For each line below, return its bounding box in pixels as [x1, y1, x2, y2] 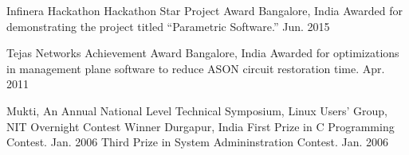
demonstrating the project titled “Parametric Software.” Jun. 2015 [6, 17, 330, 34]
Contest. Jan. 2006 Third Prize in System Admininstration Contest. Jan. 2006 [6, 134, 389, 150]
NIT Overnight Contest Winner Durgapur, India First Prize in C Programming [6, 118, 395, 134]
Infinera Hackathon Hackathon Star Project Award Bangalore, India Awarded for [6, 2, 403, 18]
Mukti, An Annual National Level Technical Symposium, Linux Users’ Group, [6, 102, 388, 118]
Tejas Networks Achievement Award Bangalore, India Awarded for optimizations [6, 45, 399, 61]
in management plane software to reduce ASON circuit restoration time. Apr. [6, 60, 385, 76]
